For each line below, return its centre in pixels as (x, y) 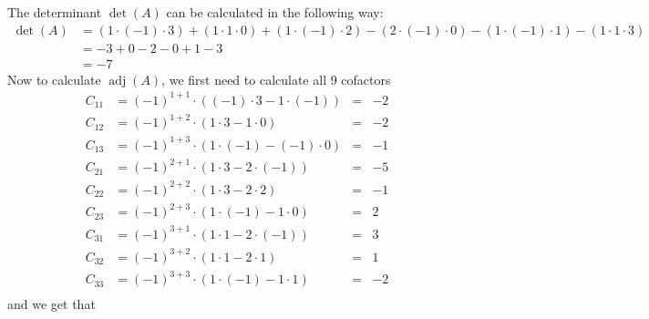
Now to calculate (54, 79)
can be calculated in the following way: (275, 12)
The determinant (55, 12)
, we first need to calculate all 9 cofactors (276, 79)
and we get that (52, 304)
